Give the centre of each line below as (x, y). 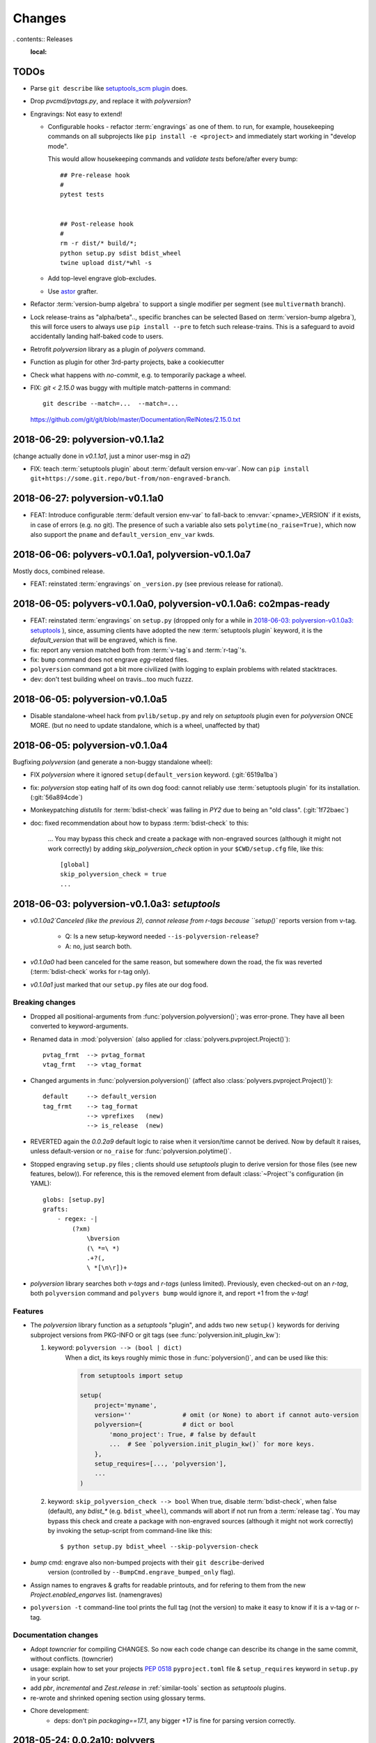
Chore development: (60, 1711)
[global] (75, 865)
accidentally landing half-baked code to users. (97, 336)
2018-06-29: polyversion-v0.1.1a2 (89, 439)
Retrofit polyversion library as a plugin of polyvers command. (118, 349)
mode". (58, 146)
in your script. (50, 1678)
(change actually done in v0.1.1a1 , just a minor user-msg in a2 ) (102, 456)
